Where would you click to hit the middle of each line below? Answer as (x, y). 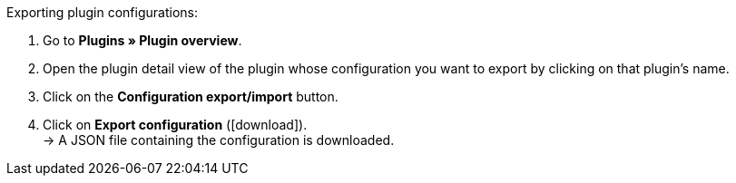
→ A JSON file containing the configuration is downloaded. (219, 140)
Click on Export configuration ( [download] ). (175, 125)
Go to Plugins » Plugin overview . (142, 40)
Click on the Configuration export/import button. (191, 96)
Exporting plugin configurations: (102, 12)
